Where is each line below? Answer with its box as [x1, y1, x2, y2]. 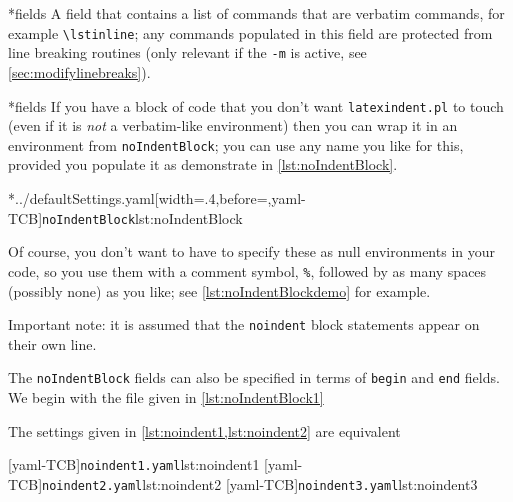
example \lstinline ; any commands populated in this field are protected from [8, 22, 493, 43]
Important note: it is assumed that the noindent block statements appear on [8, 314, 480, 335]
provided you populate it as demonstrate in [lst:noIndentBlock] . [8, 154, 398, 175]
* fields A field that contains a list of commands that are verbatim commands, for [8, 3, 505, 23]
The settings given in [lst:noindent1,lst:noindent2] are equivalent [8, 420, 401, 441]
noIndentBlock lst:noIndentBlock [42, 207, 243, 228]
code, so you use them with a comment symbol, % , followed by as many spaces [8, 260, 487, 281]
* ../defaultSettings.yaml [8, 188, 155, 208]
